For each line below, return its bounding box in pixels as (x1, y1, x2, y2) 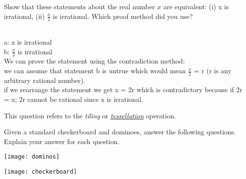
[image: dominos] (4, 153, 60, 161)
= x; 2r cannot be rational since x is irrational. (4, 94, 143, 104)
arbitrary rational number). (4, 75, 85, 85)
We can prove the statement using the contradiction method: (4, 56, 185, 66)
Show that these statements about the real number (4, 1, 155, 11)
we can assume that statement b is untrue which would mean (4, 65, 186, 76)
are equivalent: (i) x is (163, 1, 229, 11)
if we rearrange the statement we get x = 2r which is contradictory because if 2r (4, 84, 243, 95)
